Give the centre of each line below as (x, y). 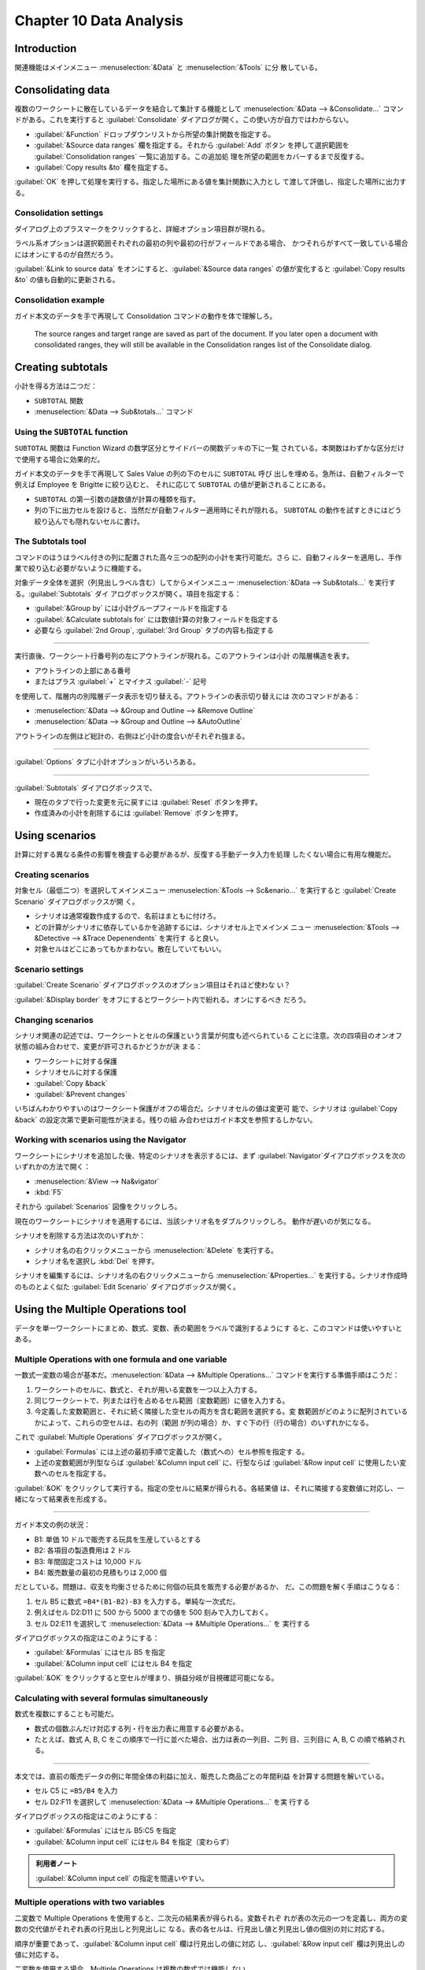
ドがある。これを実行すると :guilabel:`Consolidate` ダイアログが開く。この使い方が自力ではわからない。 (184, 120)
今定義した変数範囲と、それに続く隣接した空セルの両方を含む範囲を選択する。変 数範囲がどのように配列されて (214, 1411)
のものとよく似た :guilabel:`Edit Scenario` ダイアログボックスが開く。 (127, 1286)
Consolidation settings (59, 213)
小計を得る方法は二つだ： (56, 386)
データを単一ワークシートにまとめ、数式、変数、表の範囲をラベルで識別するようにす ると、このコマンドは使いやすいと (209, 1328)
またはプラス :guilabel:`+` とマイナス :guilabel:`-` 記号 (121, 682)
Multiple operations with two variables (90, 1902)
